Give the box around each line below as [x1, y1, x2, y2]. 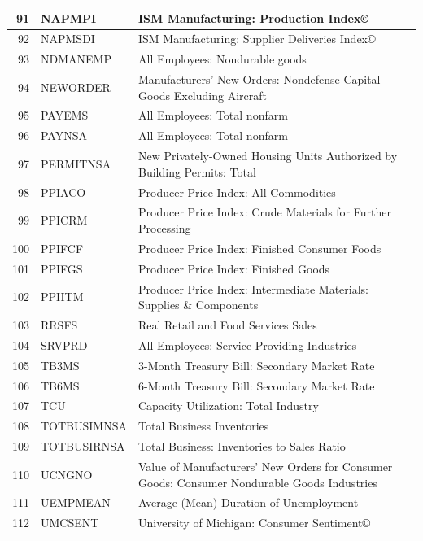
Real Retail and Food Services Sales [137, 316, 317, 333]
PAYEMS [41, 107, 89, 124]
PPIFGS [41, 260, 83, 277]
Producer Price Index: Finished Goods [137, 260, 330, 277]
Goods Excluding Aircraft [137, 86, 267, 103]
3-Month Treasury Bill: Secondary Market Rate [137, 356, 375, 373]
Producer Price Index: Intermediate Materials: [137, 280, 368, 297]
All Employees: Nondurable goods [137, 50, 307, 68]
